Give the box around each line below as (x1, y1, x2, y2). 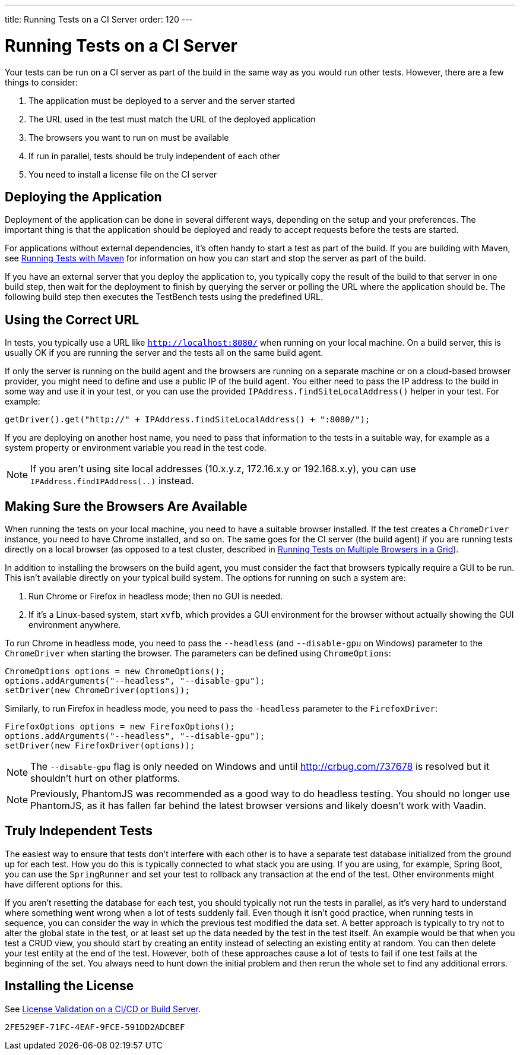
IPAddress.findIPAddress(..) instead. (30, 475, 194, 487)
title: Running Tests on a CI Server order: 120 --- (5, 14, 194, 24)
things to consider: (5, 77, 78, 87)
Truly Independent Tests (5, 823, 153, 839)
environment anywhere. (28, 620, 121, 630)
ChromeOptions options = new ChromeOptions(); (5, 667, 225, 677)
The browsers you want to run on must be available (28, 132, 229, 143)
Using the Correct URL (5, 312, 139, 327)
